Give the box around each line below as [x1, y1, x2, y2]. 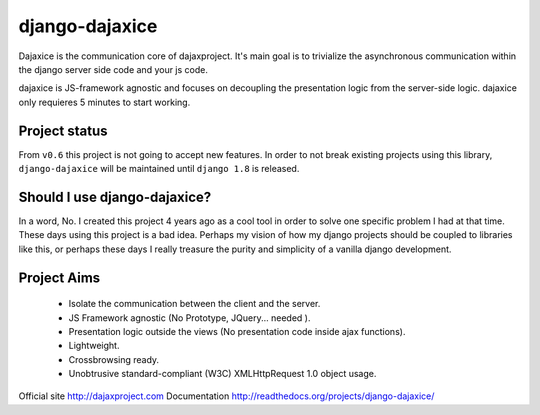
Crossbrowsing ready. [68, 353, 160, 365]
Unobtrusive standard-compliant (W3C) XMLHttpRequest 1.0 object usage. [68, 368, 377, 380]
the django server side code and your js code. [18, 63, 209, 75]
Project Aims [18, 269, 101, 286]
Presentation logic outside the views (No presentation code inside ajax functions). [68, 325, 406, 337]
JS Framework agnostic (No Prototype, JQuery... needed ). [68, 311, 311, 324]
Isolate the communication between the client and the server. [68, 298, 321, 310]
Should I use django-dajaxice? [18, 188, 212, 205]
